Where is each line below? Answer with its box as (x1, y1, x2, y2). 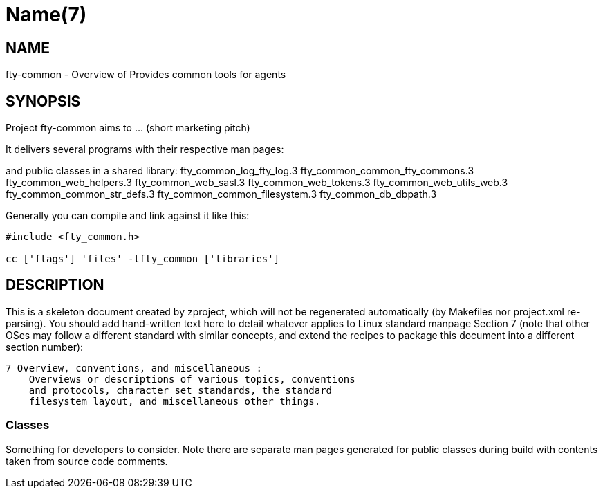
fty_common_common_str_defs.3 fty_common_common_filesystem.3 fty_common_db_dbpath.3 (6, 188, 437, 201)
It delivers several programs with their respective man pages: (6, 143, 284, 156)
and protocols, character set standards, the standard (28, 384, 333, 396)
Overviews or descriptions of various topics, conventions (28, 373, 355, 385)
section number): (6, 340, 84, 353)
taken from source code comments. (6, 455, 168, 467)
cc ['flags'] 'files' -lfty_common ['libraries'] (6, 253, 280, 265)
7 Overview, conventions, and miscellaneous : (6, 362, 262, 374)
